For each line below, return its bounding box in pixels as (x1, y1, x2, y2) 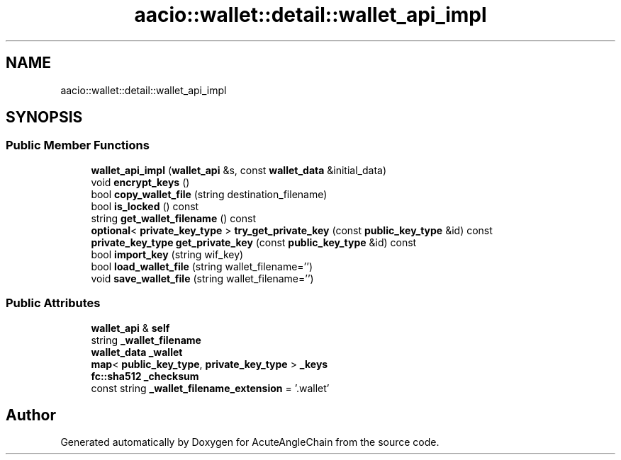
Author (6, 406, 56, 424)
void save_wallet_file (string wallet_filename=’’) (91, 272, 314, 284)
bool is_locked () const (91, 200, 199, 212)
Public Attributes (6, 296, 101, 311)
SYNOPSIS (6, 108, 83, 127)
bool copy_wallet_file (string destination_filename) (91, 188, 328, 200)
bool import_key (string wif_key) (91, 248, 244, 260)
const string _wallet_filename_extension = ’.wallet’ (91, 381, 330, 394)
